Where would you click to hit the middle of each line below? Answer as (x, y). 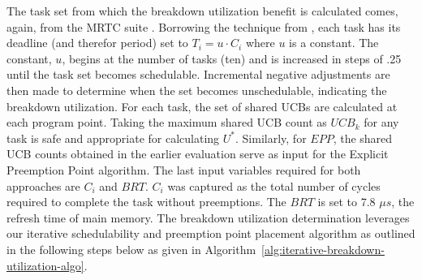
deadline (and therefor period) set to (97, 43)
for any (381, 122)
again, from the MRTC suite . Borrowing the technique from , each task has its (204, 26)
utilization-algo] (45, 265)
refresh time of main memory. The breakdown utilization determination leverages (208, 217)
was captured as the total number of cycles (274, 185)
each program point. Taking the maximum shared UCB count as (167, 122)
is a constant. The (334, 43)
